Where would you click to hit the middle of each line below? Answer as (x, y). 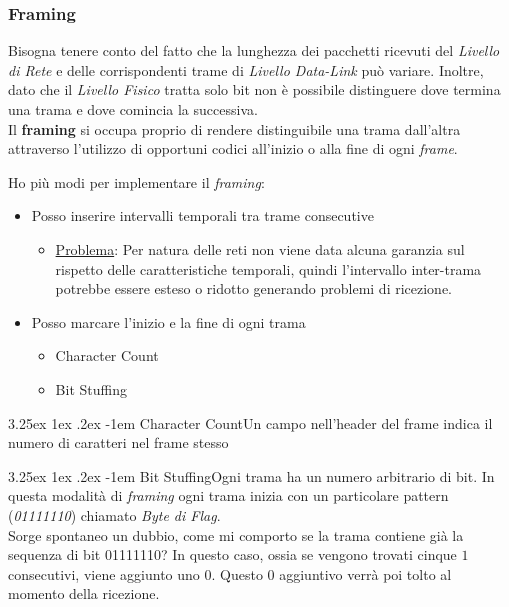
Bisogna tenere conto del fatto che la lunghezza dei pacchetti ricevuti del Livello (254, 50)
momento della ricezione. (84, 593)
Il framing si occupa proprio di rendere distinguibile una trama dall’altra (234, 128)
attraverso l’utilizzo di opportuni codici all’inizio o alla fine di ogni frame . (233, 148)
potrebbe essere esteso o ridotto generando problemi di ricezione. (254, 288)
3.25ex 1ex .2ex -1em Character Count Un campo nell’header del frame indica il (250, 422)
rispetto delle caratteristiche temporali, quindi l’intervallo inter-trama (268, 268)
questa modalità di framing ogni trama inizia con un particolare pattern (228, 495)
